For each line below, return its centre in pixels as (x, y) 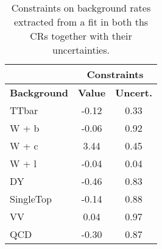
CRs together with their (81, 36)
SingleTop (31, 199)
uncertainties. (81, 50)
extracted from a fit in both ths (81, 22)
